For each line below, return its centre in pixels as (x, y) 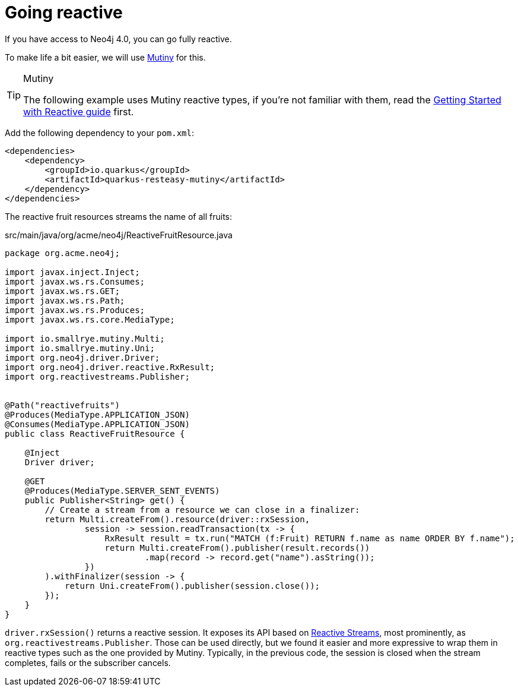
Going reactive (64, 12)
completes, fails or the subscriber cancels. (88, 662)
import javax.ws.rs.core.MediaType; (90, 319)
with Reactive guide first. (79, 111)
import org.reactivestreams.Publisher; (97, 376)
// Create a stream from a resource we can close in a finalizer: (202, 509)
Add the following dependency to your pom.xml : (100, 132)
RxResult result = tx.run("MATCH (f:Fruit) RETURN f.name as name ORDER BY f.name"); (310, 538)
